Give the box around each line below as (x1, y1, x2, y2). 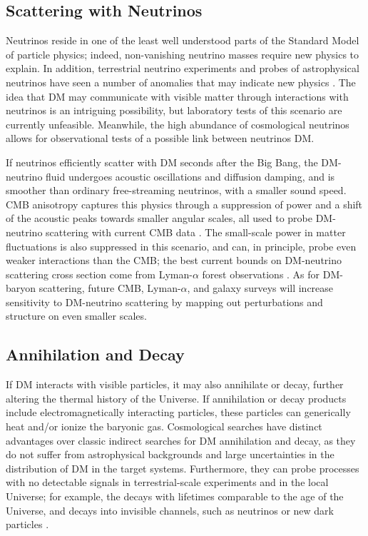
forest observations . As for (202, 266, 320, 281)
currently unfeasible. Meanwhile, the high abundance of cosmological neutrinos (6, 116, 349, 131)
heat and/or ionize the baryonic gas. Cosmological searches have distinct (6, 419, 322, 434)
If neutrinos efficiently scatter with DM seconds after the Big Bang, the (6, 154, 318, 169)
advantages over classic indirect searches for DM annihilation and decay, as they (6, 433, 356, 447)
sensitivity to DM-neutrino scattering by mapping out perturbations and (6, 294, 323, 309)
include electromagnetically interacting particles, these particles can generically (6, 405, 351, 420)
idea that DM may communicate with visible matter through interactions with (6, 89, 349, 103)
